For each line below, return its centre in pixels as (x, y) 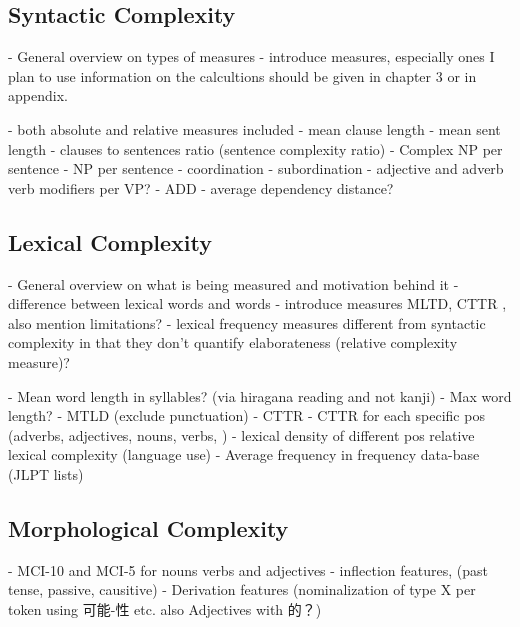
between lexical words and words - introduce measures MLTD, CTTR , (288, 303)
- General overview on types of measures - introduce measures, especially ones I (251, 56)
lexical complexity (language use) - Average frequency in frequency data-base (244, 454)
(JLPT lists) (46, 473)
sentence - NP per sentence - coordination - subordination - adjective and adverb (256, 168)
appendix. (38, 95)
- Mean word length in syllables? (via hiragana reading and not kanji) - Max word (260, 395)
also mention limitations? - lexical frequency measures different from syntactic (247, 322)
